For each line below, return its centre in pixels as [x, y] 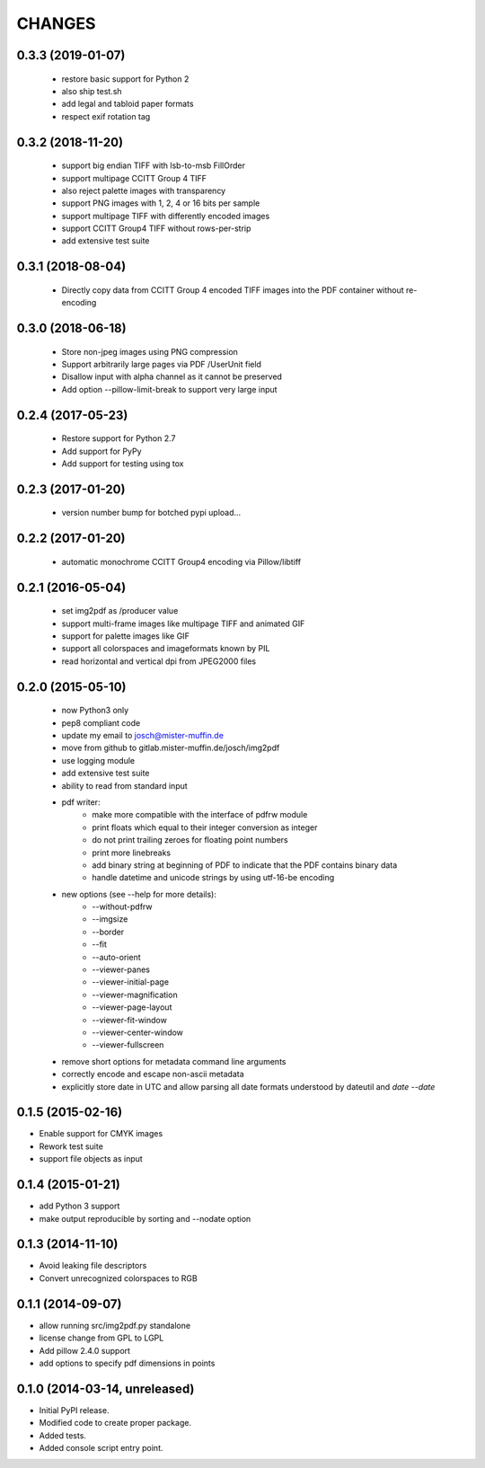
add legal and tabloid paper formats [128, 104]
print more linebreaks [132, 853]
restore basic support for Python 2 [125, 79]
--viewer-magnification [135, 995]
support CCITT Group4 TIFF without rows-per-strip [156, 228]
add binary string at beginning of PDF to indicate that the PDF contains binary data [245, 865]
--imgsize [110, 919]
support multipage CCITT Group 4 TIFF [134, 178]
